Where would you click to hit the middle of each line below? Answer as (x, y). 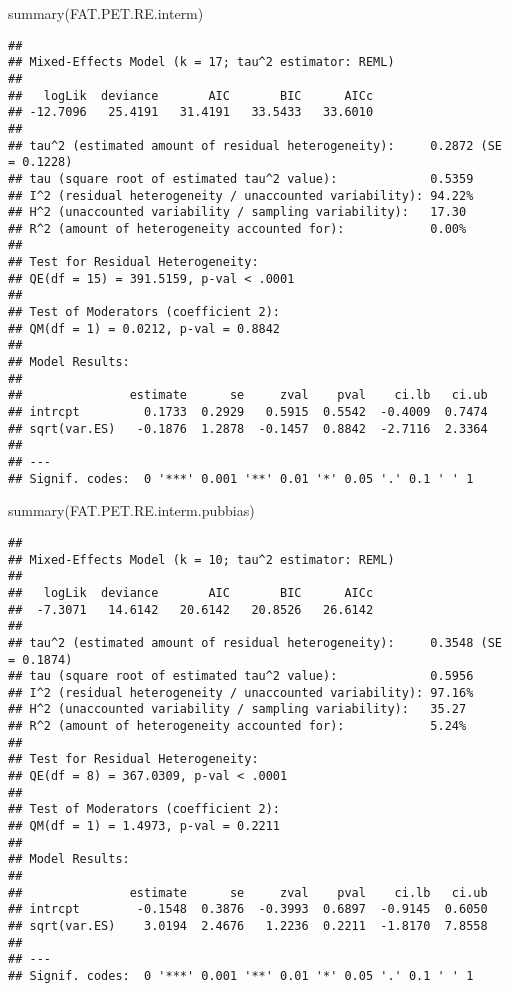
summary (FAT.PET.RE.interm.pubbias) (131, 510)
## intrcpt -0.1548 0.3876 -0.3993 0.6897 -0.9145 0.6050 (248, 909)
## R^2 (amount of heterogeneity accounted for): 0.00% (237, 228)
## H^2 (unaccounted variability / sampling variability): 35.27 (237, 709)
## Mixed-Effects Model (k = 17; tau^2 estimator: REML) (201, 62)
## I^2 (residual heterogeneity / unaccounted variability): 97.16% (241, 692)
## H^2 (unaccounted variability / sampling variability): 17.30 (237, 212)
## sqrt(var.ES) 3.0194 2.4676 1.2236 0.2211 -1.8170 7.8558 (248, 926)
